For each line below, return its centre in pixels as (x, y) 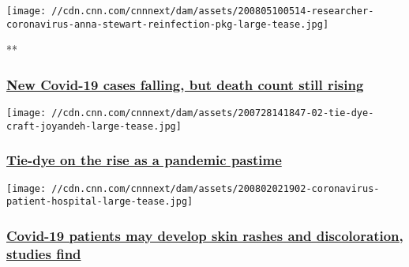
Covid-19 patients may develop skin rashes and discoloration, (205, 235)
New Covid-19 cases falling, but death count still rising (185, 84)
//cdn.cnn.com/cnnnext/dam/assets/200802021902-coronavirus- (216, 188)
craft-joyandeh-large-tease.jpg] (94, 126)
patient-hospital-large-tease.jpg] (100, 202)
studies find (44, 253)
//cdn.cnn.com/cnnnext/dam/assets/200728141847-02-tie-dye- (213, 113)
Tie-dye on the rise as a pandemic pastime (144, 160)
